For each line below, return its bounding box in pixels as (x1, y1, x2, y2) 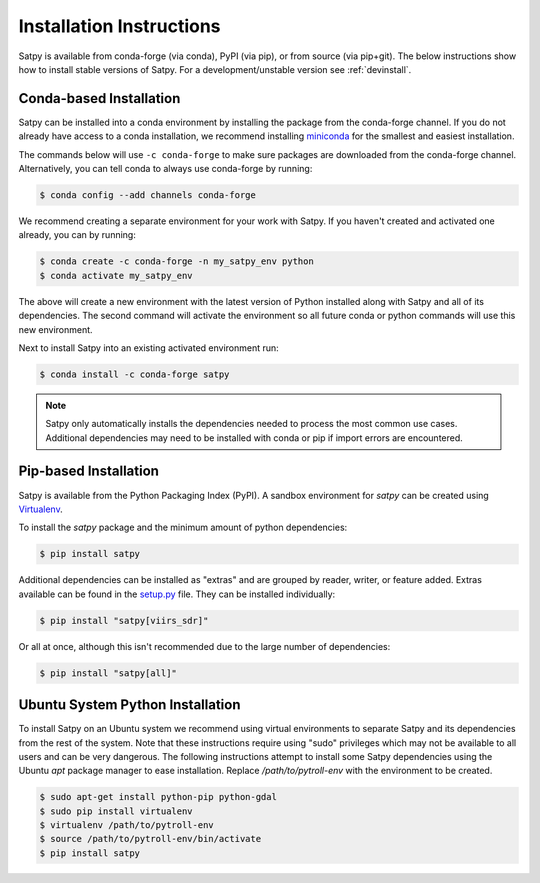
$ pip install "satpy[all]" (39, 667, 177, 679)
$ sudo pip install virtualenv (39, 805, 194, 817)
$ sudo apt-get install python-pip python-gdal (39, 791, 277, 803)
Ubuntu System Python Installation (18, 696, 241, 714)
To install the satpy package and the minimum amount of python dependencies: (18, 521, 348, 534)
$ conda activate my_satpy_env (39, 270, 194, 281)
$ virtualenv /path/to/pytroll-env (39, 820, 214, 831)
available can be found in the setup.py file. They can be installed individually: (18, 588, 336, 600)
